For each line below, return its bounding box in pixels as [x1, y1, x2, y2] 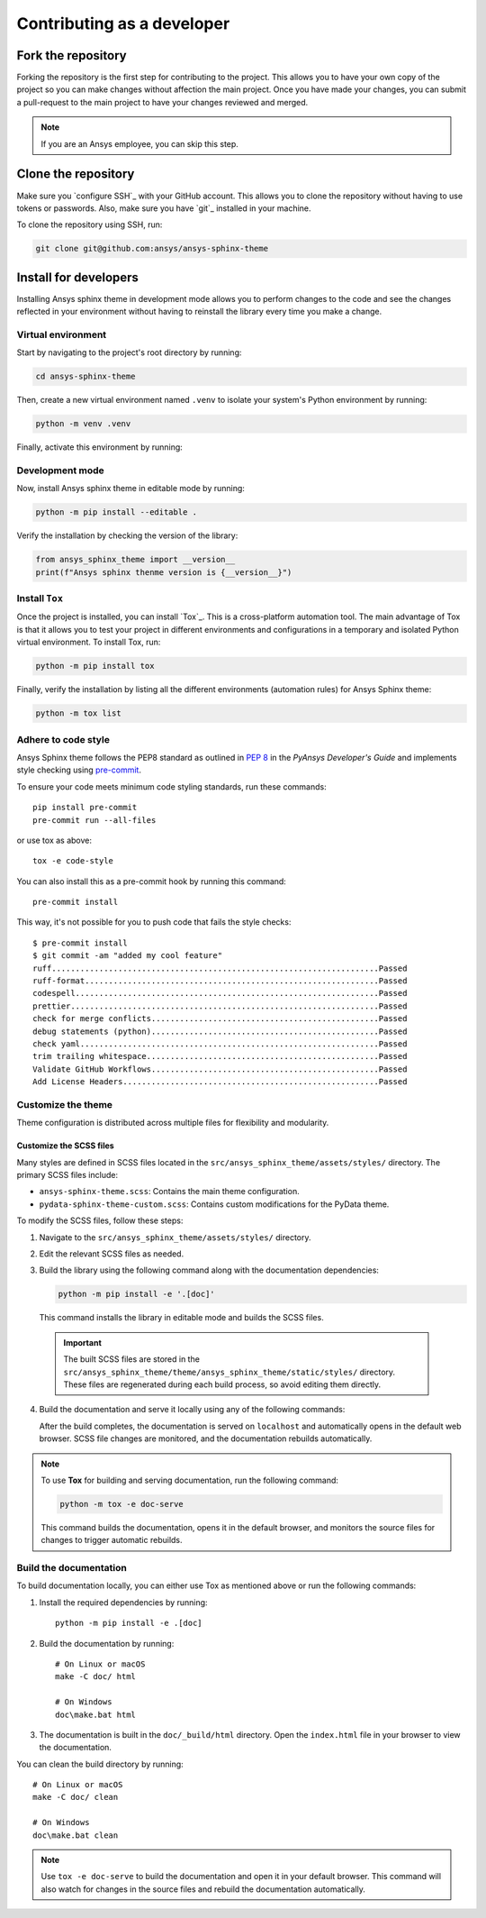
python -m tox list [35, 708, 121, 718]
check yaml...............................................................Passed [32, 1038, 408, 1049]
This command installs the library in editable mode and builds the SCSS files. [39, 1312, 324, 1323]
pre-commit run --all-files [32, 815, 157, 825]
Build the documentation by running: [39, 1638, 175, 1649]
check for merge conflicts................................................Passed [32, 1014, 408, 1024]
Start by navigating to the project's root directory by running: [16, 347, 242, 358]
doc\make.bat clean [32, 1830, 119, 1840]
